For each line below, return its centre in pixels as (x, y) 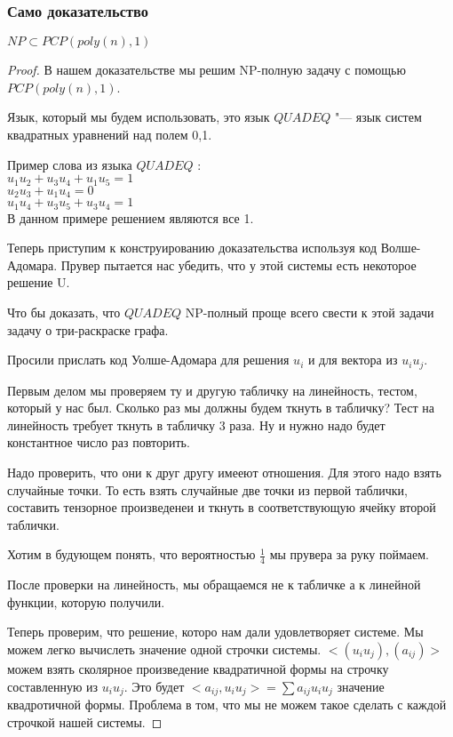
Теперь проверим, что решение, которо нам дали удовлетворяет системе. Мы (215, 632)
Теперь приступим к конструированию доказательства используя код (192, 248)
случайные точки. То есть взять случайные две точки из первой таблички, (207, 489)
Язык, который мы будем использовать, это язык (139, 117)
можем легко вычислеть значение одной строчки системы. (164, 649)
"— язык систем (378, 117)
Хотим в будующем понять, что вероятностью (131, 554)
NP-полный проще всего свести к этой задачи (310, 312)
